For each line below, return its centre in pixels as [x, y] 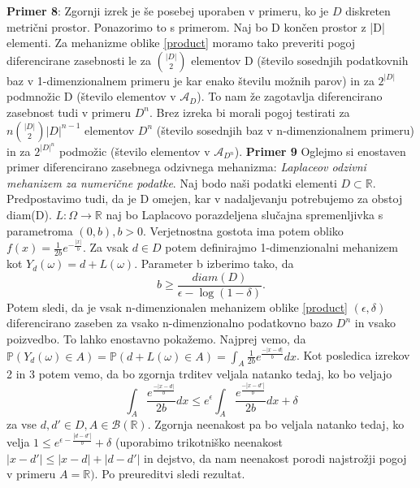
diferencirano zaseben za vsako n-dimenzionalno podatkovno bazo [170, 323]
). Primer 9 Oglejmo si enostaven [320, 151]
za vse [22, 424]
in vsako [375, 323]
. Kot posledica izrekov [353, 355]
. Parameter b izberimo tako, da [214, 263]
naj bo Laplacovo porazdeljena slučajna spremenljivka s [245, 214]
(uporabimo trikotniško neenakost [199, 442]
